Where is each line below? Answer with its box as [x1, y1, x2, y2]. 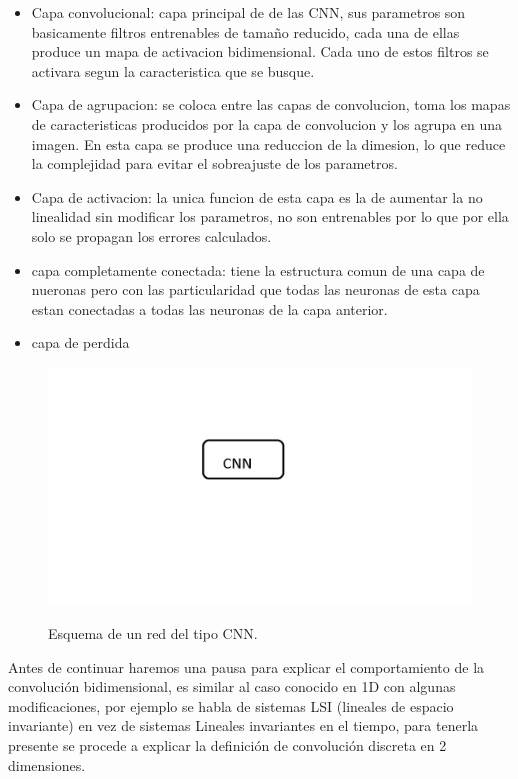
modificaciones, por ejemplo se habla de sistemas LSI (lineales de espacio [8, 695, 454, 716]
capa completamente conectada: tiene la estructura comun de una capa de [31, 259, 485, 280]
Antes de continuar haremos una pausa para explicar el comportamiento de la [8, 656, 485, 677]
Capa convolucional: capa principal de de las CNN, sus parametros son [31, 2, 466, 22]
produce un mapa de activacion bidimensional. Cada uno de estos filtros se [31, 41, 489, 62]
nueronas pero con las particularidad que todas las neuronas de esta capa [31, 279, 480, 300]
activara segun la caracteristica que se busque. [31, 60, 315, 81]
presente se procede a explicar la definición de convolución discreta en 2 [8, 734, 447, 755]
